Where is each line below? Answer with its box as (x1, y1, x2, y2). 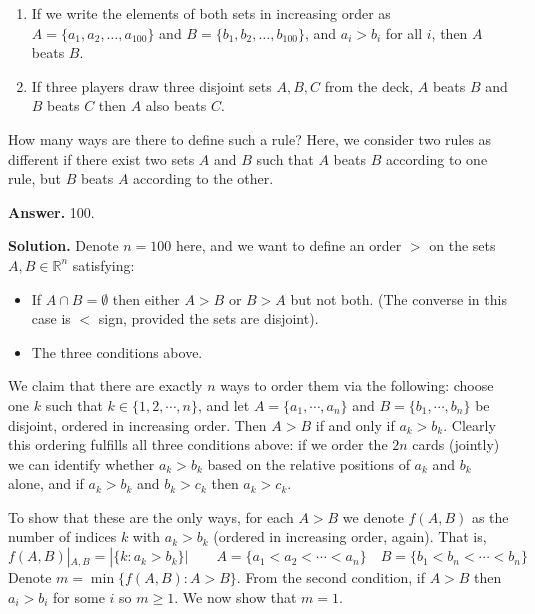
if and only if (315, 414, 395, 435)
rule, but (8, 168, 61, 189)
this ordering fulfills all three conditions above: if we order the (8, 434, 388, 455)
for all (385, 22, 423, 43)
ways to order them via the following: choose (220, 375, 494, 396)
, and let (197, 394, 250, 415)
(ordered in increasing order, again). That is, (213, 526, 487, 547)
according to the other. (133, 168, 274, 189)
